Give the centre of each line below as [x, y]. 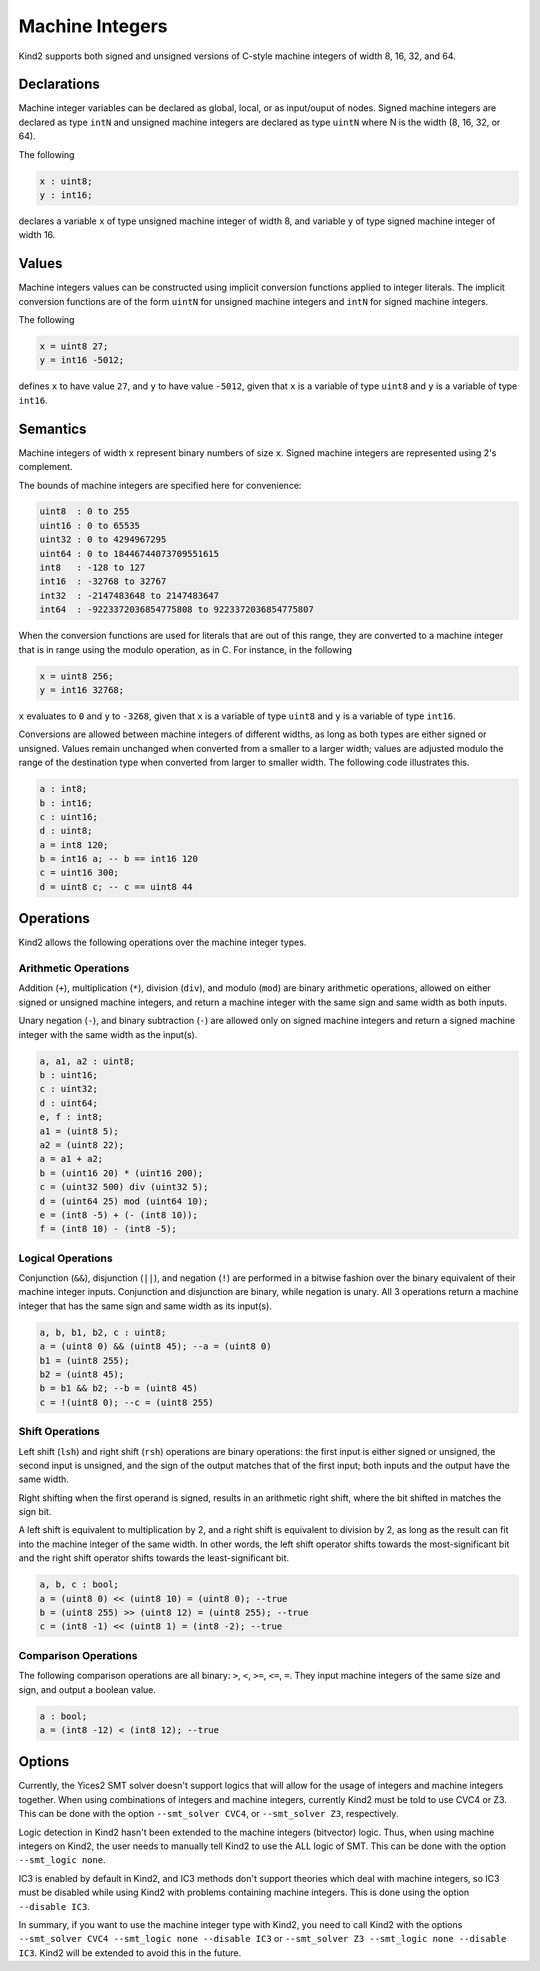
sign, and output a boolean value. [87, 1689]
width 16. [37, 235]
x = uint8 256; [76, 676]
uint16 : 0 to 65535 [89, 525]
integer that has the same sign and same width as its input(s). [145, 1306]
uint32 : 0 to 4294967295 [103, 539]
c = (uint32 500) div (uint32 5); [124, 1187]
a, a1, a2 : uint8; [87, 1061]
